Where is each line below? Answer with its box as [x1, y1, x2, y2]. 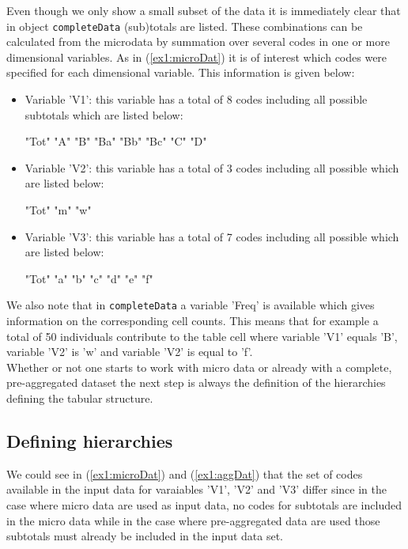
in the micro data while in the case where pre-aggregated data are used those [6, 512, 380, 528]
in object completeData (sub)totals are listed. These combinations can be [6, 17, 363, 34]
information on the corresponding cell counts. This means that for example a [6, 312, 379, 329]
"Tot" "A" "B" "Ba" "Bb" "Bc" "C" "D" [25, 133, 207, 150]
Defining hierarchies [6, 428, 173, 452]
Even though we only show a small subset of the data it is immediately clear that [6, 2, 401, 18]
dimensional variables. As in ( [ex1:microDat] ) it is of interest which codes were [6, 48, 387, 65]
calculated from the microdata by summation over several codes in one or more [6, 33, 390, 50]
